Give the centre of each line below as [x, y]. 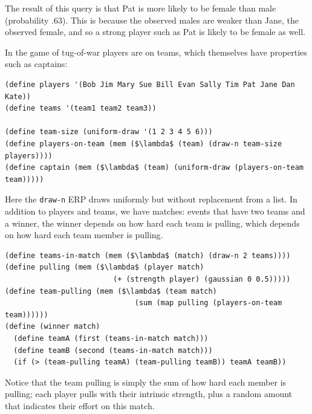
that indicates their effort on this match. [80, 405]
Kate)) [18, 96]
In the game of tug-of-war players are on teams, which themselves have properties [156, 52]
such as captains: [36, 64]
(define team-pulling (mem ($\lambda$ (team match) [111, 291]
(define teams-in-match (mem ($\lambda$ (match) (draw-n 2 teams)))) [148, 255]
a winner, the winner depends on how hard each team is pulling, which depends [152, 223]
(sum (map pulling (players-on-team [208, 303]
